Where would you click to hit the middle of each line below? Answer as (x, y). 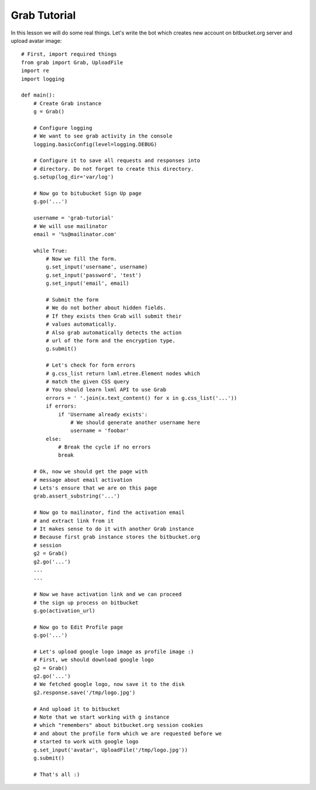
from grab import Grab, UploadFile (72, 62)
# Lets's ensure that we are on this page (95, 488)
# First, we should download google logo (94, 660)
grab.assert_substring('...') (76, 496)
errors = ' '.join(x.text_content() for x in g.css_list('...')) (142, 398)
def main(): (38, 95)
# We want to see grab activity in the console (103, 136)
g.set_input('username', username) (97, 267)
